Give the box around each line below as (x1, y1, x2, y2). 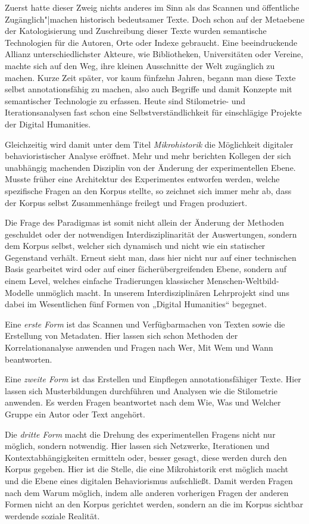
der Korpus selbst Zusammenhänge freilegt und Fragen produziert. (5, 196, 248, 208)
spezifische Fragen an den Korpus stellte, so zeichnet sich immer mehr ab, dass (5, 184, 292, 196)
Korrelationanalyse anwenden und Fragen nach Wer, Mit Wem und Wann (5, 341, 273, 354)
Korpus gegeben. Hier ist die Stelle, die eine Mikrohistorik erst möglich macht (5, 463, 289, 475)
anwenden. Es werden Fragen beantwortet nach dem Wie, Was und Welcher (5, 396, 281, 408)
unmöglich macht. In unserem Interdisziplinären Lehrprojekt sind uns (36, 286, 289, 298)
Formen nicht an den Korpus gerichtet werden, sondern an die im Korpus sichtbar (5, 498, 304, 510)
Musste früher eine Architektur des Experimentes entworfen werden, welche (5, 173, 280, 185)
